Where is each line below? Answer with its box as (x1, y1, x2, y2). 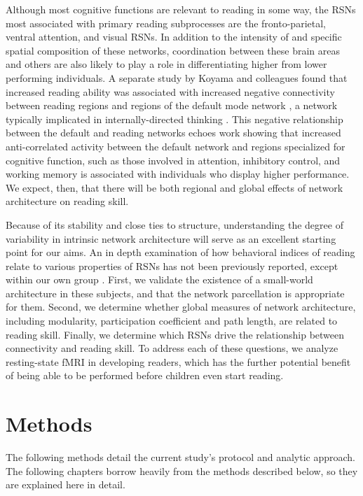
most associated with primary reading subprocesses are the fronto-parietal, (6, 15, 326, 30)
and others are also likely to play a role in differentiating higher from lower (6, 57, 327, 71)
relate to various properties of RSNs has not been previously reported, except (6, 258, 338, 273)
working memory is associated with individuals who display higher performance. (6, 166, 350, 181)
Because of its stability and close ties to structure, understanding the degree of (6, 217, 343, 232)
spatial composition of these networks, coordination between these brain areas (6, 43, 340, 57)
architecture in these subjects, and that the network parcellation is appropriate (6, 285, 345, 300)
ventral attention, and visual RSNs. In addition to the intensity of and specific (6, 29, 342, 44)
